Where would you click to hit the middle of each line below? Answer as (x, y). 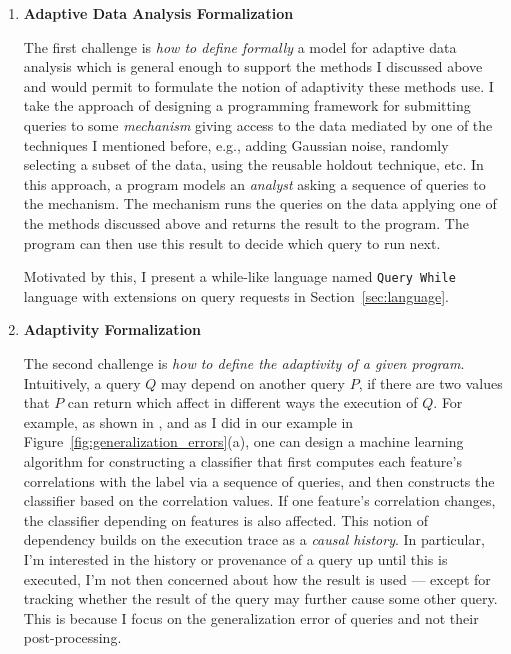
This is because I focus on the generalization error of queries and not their (251, 617)
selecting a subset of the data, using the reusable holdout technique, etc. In (253, 164)
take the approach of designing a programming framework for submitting (247, 105)
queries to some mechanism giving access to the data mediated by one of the (258, 124)
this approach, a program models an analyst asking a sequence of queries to (254, 183)
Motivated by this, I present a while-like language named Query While (239, 276)
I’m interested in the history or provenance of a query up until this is (235, 558)
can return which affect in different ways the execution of (242, 402)
